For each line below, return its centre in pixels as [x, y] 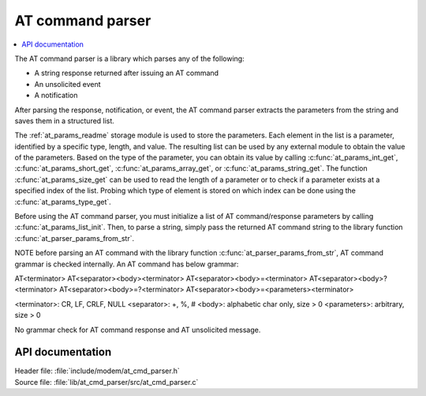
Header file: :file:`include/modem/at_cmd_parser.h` [97, 371]
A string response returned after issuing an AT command [127, 73]
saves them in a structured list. [64, 121]
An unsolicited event [67, 84]
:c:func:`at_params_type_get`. [63, 202]
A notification [56, 96]
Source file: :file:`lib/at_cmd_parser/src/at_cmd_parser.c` [106, 382]
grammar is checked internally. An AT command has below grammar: [127, 264]
